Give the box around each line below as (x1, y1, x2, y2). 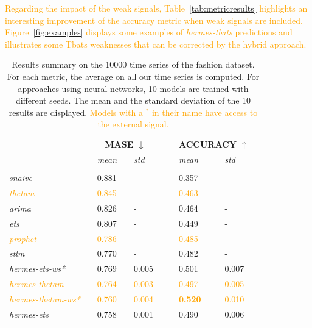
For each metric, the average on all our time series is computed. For (7, 70, 260, 82)
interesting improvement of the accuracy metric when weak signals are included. (5, 13, 303, 26)
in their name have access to (151, 105, 258, 118)
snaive (9, 171, 32, 184)
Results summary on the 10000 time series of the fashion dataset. (12, 58, 255, 71)
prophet (9, 232, 36, 244)
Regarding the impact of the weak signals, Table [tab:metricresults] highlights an (5, 2, 308, 14)
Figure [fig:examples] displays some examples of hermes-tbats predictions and (5, 26, 293, 38)
